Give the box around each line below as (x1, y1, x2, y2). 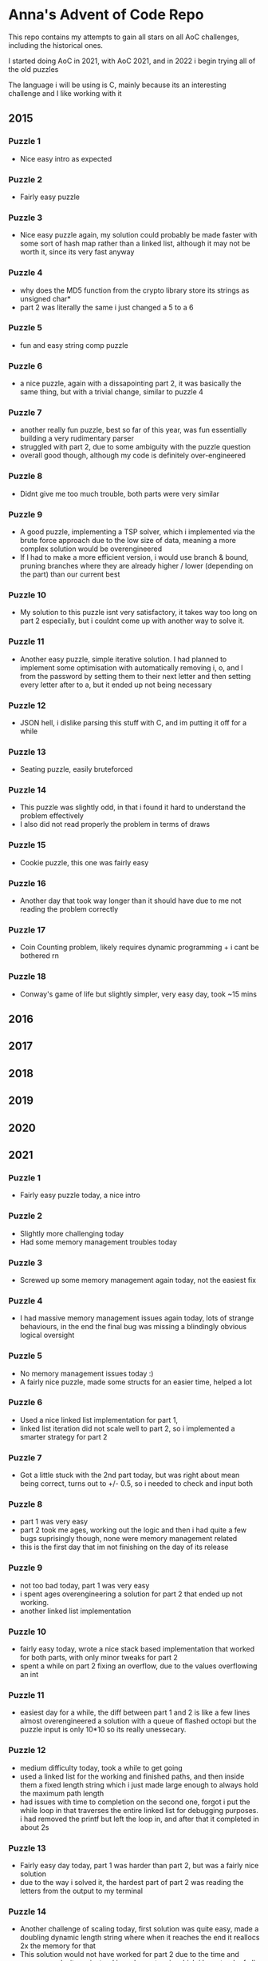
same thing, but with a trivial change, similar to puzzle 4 (19, 387, 203, 397)
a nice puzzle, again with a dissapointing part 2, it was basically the (19, 378, 242, 389)
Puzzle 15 (8, 840, 46, 851)
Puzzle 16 (8, 877, 46, 889)
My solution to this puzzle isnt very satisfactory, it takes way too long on (19, 608, 258, 617)
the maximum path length (19, 1788, 104, 1798)
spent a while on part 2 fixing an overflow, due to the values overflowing (19, 1661, 258, 1671)
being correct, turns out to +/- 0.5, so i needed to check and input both (19, 1479, 254, 1488)
